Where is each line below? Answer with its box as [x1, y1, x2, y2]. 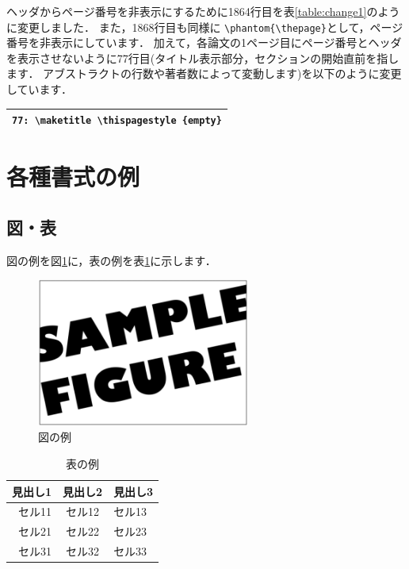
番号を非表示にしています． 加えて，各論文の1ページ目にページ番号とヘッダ [6, 34, 402, 51]
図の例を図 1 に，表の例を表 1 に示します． [6, 252, 216, 268]
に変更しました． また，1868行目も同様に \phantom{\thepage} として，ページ [6, 18, 403, 35]
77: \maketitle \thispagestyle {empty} [12, 115, 222, 127]
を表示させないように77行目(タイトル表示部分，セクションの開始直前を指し [6, 49, 399, 66]
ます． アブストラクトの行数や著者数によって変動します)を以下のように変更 [6, 65, 402, 82]
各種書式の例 [6, 160, 140, 193]
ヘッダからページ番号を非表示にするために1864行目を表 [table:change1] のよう [6, 3, 400, 19]
